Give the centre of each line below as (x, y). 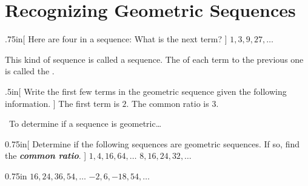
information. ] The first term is (62, 103)
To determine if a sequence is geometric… (85, 123)
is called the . (30, 71)
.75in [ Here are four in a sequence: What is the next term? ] (116, 39)
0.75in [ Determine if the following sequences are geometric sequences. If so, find (152, 143)
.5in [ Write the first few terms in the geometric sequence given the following (146, 91)
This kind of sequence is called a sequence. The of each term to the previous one (154, 59)
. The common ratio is (168, 103)
